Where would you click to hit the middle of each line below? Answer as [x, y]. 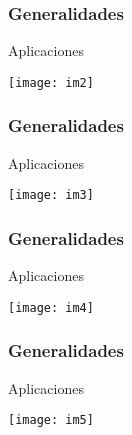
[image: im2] [51, 82]
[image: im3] [51, 195]
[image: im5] [51, 420]
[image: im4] [51, 307]
